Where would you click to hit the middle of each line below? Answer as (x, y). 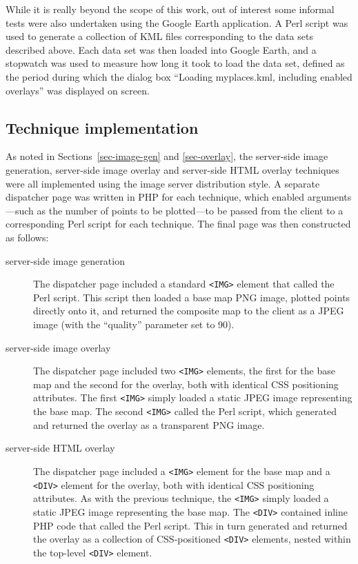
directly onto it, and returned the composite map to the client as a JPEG (189, 311)
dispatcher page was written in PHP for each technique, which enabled (155, 197)
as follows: (27, 237)
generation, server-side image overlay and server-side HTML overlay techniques (172, 169)
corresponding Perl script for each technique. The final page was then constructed (178, 224)
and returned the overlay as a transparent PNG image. (149, 424)
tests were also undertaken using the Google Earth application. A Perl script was (177, 22)
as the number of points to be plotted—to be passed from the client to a (190, 210)
